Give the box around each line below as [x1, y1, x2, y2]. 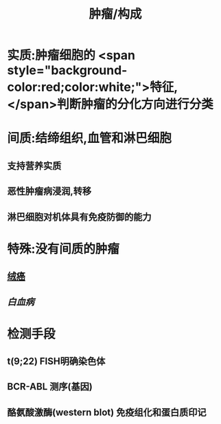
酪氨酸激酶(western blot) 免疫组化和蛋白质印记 [7, 406, 207, 418]
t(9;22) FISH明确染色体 [7, 355, 106, 368]
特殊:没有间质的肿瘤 [7, 241, 120, 256]
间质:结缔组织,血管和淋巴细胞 [7, 131, 172, 146]
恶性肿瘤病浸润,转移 [7, 186, 92, 197]
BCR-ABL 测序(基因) [7, 381, 93, 392]
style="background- [7, 63, 128, 78]
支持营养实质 [7, 159, 62, 172]
